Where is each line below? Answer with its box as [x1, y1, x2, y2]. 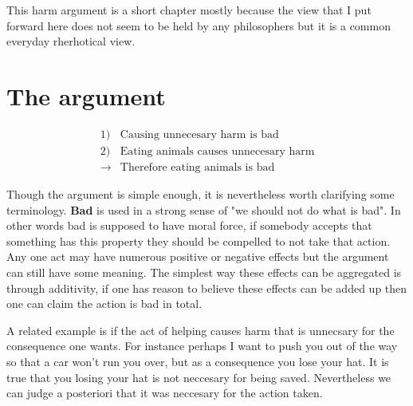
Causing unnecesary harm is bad [120, 128, 279, 140]
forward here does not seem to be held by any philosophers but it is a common [6, 17, 391, 34]
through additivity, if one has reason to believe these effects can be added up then [6, 279, 407, 296]
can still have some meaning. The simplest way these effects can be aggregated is [6, 263, 402, 280]
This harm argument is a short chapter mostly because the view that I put [6, 2, 372, 18]
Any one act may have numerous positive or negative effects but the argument [6, 248, 389, 265]
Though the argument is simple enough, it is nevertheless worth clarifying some [6, 186, 395, 202]
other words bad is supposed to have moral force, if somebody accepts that [6, 217, 372, 234]
